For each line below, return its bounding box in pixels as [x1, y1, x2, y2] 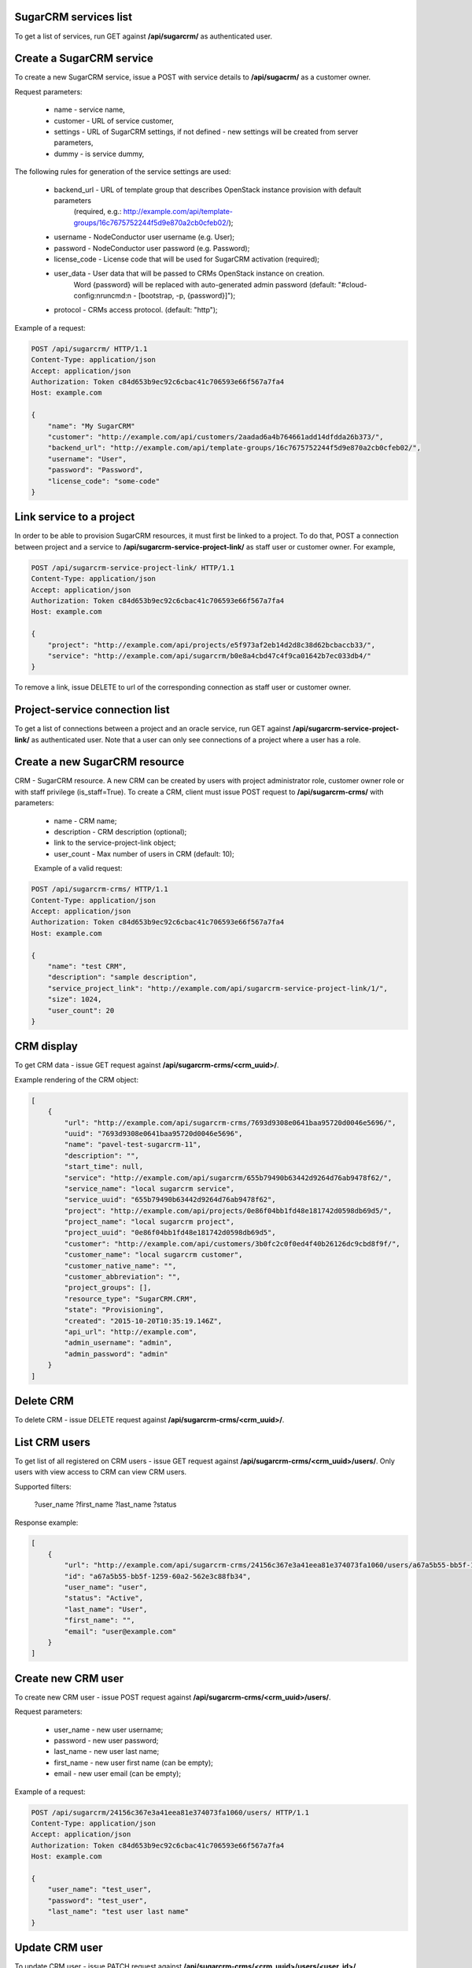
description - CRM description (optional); [53, 827, 187, 837]
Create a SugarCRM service [14, 52, 153, 65]
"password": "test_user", [47, 1896, 148, 1905]
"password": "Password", [47, 465, 144, 475]
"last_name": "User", [64, 1604, 148, 1614]
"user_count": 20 [47, 1006, 115, 1015]
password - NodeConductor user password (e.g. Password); [53, 243, 250, 253]
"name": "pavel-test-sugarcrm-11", [64, 1140, 202, 1149]
